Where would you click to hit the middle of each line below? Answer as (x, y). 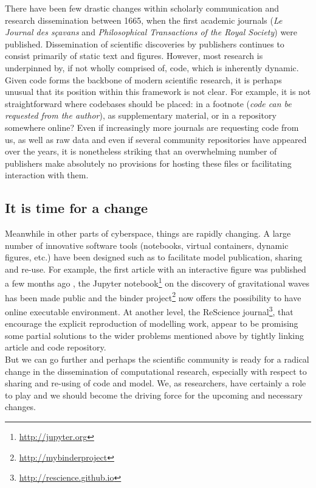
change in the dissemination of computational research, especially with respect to (156, 371)
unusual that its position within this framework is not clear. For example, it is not (158, 92)
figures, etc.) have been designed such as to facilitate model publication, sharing (154, 257)
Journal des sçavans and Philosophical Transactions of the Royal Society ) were (151, 32)
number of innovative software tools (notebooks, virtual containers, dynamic (147, 245)
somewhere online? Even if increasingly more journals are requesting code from (152, 127)
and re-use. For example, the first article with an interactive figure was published (156, 269)
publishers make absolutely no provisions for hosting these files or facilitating (148, 163)
